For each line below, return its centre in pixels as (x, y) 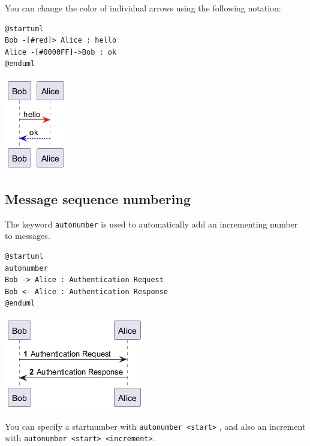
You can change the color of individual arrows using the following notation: (143, 8)
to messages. (28, 236)
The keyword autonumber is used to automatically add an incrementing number (151, 224)
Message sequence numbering (98, 198)
